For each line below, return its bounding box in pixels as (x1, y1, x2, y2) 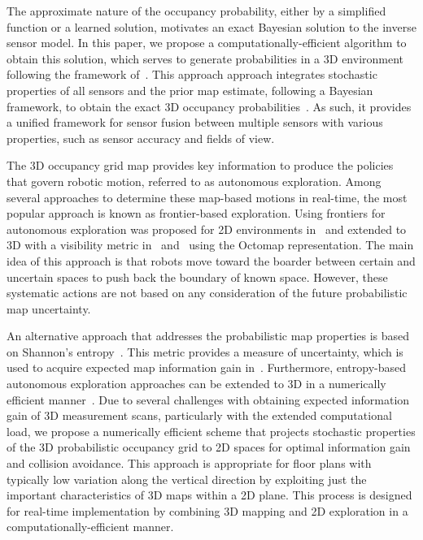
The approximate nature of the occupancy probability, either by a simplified (7, 2, 386, 19)
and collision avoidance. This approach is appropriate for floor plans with (7, 455, 372, 472)
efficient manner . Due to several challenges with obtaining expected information (7, 391, 410, 408)
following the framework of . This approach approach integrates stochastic (7, 66, 377, 83)
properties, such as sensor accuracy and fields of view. (7, 129, 275, 146)
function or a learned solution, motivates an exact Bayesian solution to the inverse (7, 18, 416, 35)
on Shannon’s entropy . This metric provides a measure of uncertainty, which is (7, 343, 403, 360)
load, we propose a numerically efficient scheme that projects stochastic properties (7, 422, 416, 439)
